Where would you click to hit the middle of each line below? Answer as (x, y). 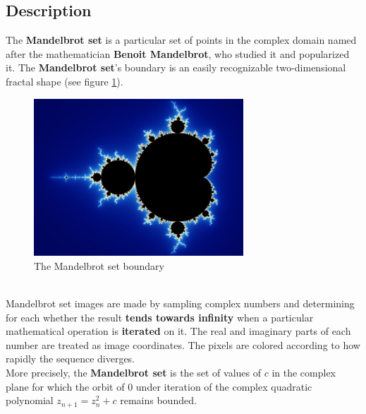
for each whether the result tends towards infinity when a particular (160, 317)
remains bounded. (158, 400)
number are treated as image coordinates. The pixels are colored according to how (183, 344)
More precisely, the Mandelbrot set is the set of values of (134, 372)
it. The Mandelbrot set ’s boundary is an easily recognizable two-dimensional (176, 67)
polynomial (30, 400)
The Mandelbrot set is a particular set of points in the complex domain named (181, 40)
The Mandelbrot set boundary (99, 265)
